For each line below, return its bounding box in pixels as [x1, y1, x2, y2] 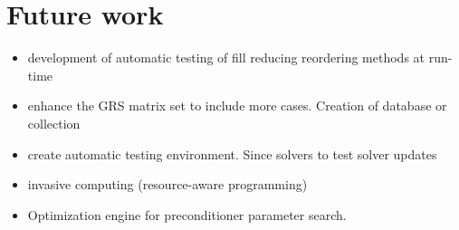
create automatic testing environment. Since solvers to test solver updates [27, 144, 437, 163]
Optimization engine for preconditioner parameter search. [27, 205, 347, 224]
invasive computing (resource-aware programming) [27, 175, 308, 194]
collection [27, 113, 81, 132]
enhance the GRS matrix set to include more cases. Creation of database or [27, 96, 447, 115]
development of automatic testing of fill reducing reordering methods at [27, 48, 426, 67]
